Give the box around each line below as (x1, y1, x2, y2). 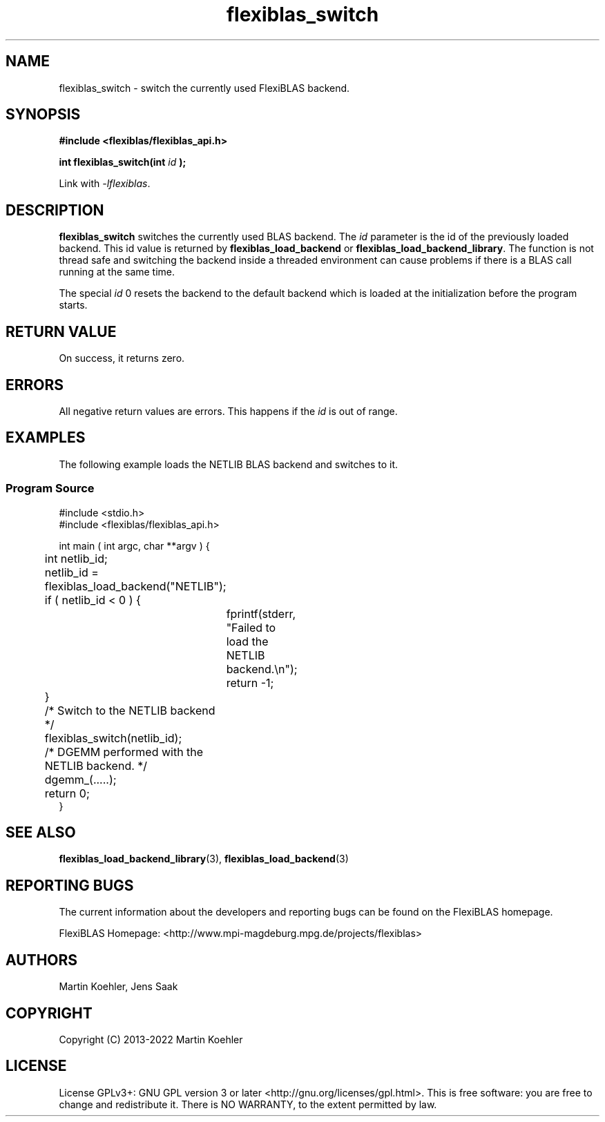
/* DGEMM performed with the (44, 744, 204, 759)
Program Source (6, 481, 95, 496)
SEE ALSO (6, 823, 76, 841)
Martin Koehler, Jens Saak (59, 980, 178, 993)
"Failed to (226, 620, 276, 635)
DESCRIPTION (6, 201, 104, 219)
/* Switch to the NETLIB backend (44, 703, 215, 717)
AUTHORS (6, 951, 78, 969)
